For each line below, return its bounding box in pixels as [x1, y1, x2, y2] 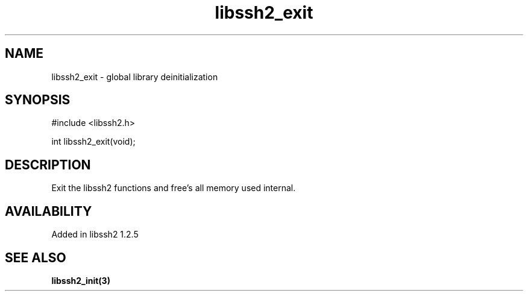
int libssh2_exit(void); [51, 136, 136, 147]
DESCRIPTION [5, 157, 91, 172]
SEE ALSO [5, 250, 66, 265]
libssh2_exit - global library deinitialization [51, 71, 218, 82]
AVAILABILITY [5, 203, 92, 219]
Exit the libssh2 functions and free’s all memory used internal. [51, 183, 296, 194]
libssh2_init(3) [51, 275, 110, 286]
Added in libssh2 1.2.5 [51, 229, 139, 240]
